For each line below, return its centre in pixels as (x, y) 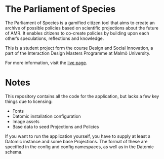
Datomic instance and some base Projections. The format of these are (76, 141)
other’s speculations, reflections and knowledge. (55, 38)
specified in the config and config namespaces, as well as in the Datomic (80, 147)
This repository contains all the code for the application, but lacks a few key (82, 96)
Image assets (26, 121)
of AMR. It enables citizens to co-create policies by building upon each (77, 33)
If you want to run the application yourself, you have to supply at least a (78, 136)
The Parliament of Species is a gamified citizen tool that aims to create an (80, 23)
